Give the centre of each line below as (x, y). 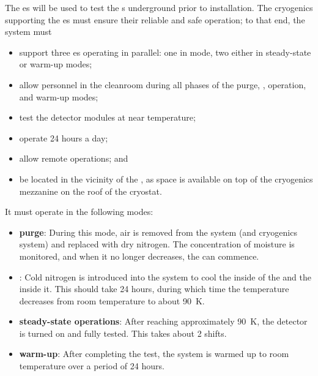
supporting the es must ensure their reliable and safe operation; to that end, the (155, 19)
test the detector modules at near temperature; (107, 117)
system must (28, 32)
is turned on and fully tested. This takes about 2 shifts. (123, 333)
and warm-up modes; (59, 96)
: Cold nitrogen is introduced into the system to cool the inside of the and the (165, 276)
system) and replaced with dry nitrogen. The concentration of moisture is (157, 244)
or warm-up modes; (56, 64)
